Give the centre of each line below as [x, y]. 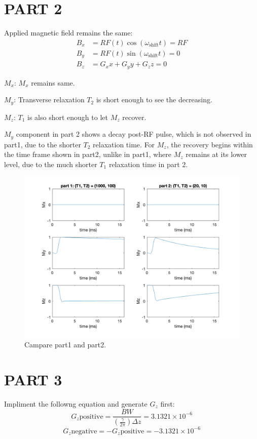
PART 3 [33, 379]
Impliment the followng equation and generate [76, 403]
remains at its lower [216, 154]
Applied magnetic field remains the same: [68, 33]
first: [168, 403]
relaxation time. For [124, 144]
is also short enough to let [68, 117]
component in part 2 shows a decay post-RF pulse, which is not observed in [134, 134]
